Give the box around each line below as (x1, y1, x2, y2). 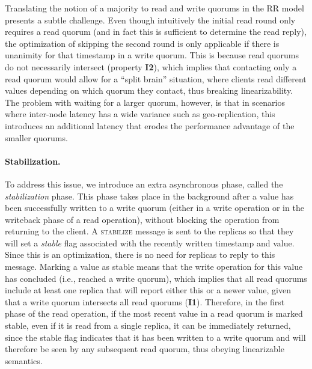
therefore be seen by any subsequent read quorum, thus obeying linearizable (5, 343, 284, 355)
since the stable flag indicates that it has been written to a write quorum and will (5, 331, 306, 343)
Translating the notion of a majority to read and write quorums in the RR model (5, 2, 304, 14)
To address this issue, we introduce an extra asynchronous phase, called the (5, 177, 283, 190)
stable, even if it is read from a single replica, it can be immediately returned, (5, 319, 291, 332)
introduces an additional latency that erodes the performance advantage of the (5, 119, 295, 132)
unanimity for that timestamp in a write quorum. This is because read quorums (5, 49, 299, 61)
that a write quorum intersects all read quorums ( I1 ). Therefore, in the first (5, 295, 285, 308)
